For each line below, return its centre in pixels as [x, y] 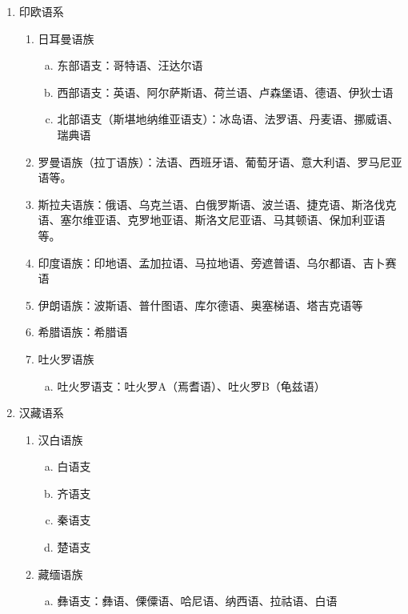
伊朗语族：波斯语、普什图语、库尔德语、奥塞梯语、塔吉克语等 [200, 305]
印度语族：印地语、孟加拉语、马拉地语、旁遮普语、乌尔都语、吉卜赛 [217, 262]
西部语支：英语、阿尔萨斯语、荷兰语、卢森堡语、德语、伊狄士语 [225, 92]
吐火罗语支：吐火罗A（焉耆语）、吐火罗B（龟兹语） [191, 385]
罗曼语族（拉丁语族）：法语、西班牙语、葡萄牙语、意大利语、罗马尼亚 [220, 161]
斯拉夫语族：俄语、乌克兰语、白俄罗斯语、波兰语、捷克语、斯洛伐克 [217, 204]
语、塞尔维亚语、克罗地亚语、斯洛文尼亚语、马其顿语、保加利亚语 [212, 220]
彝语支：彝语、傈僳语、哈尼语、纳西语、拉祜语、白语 [197, 601]
